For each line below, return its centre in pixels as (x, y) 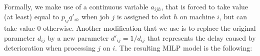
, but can (233, 17)
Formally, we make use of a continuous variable (76, 6)
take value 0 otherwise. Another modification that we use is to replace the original (130, 28)
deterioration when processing (50, 48)
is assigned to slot (144, 17)
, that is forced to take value (205, 6)
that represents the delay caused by (201, 37)
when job (95, 17)
